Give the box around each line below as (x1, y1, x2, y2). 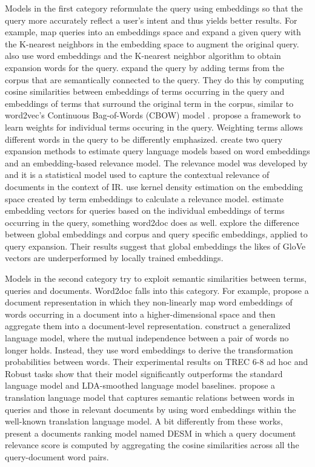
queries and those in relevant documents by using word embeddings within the (5, 403, 296, 415)
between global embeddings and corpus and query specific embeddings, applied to (5, 228, 308, 240)
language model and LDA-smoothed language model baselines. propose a (5, 379, 276, 392)
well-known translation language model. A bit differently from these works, (5, 415, 283, 428)
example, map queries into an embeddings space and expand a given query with (5, 26, 301, 38)
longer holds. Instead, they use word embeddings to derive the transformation (5, 343, 293, 356)
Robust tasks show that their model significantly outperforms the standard (5, 367, 283, 380)
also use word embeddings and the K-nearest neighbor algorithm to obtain (5, 49, 281, 62)
